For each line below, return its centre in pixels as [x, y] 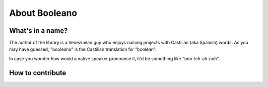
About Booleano [43, 13]
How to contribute [38, 73]
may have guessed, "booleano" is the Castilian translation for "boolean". [83, 49]
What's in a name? [38, 31]
